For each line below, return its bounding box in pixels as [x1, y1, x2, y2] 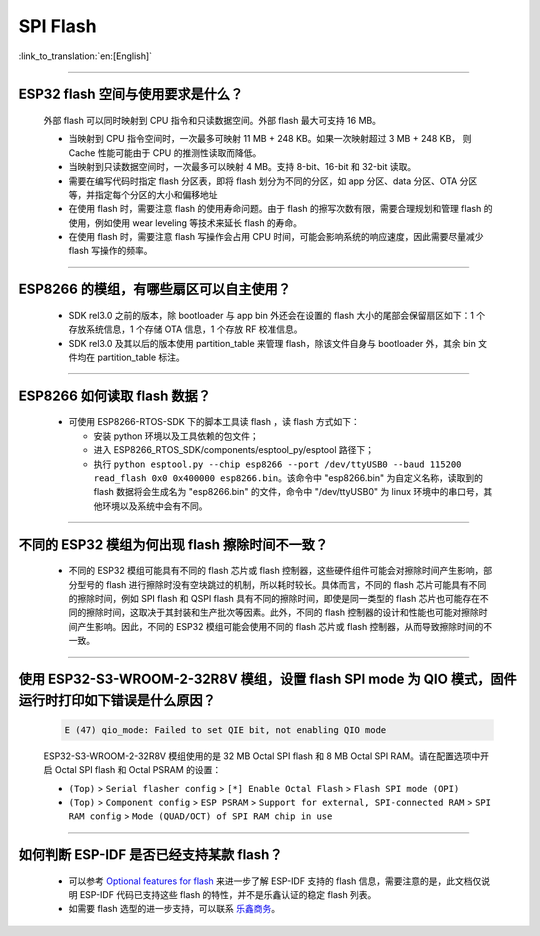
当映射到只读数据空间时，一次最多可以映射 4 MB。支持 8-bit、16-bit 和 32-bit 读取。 [68, 161, 417, 173]
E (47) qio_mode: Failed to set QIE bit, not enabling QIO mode [64, 724, 387, 735]
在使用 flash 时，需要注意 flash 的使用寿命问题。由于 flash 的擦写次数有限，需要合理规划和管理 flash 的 [68, 203, 493, 215]
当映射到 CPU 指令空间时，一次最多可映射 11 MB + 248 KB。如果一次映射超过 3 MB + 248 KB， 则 [68, 133, 472, 145]
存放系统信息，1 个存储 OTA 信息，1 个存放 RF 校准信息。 [68, 323, 304, 335]
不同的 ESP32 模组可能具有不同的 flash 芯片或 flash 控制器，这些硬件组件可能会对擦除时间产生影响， [68, 565, 484, 577]
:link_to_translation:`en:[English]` [18, 50, 153, 62]
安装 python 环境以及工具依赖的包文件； [93, 430, 259, 442]
